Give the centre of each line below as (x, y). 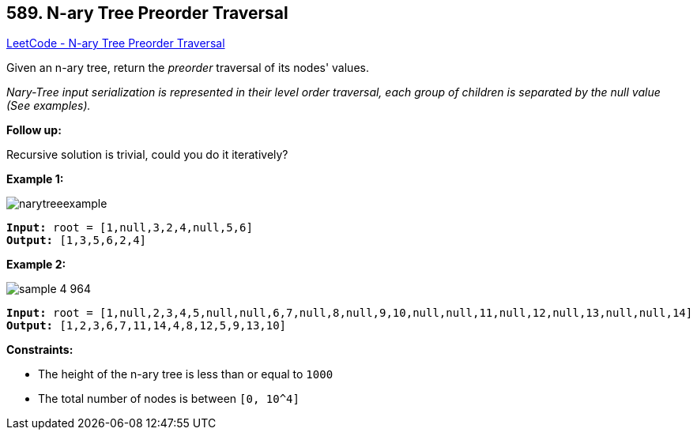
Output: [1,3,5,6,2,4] (77, 241)
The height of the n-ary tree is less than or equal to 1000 (186, 374)
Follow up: (34, 130)
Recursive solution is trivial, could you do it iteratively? (147, 155)
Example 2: (36, 265)
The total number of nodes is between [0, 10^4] (169, 399)
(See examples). (49, 106)
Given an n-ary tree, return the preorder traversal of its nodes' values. (188, 68)
